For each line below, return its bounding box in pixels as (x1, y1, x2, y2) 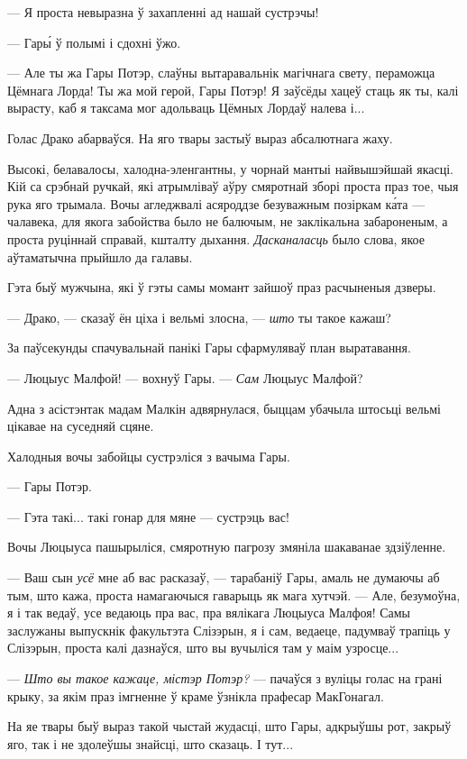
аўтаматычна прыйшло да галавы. (7, 247, 193, 266)
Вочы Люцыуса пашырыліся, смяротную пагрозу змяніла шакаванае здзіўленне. (7, 537, 446, 556)
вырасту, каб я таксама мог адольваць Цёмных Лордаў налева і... (7, 98, 365, 117)
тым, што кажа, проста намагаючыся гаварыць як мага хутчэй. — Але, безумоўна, (7, 585, 461, 604)
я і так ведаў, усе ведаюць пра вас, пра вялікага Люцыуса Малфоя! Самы (7, 603, 411, 622)
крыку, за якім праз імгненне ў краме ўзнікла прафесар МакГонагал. (7, 686, 384, 705)
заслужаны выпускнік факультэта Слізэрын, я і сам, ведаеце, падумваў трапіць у (7, 620, 451, 639)
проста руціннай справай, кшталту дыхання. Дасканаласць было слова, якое (7, 229, 425, 248)
